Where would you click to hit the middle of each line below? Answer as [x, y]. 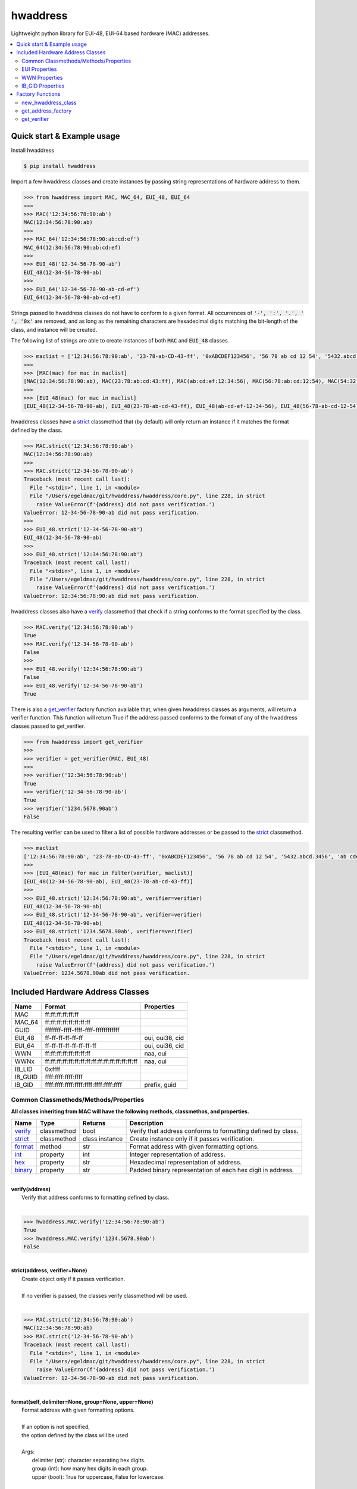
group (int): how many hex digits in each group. [90, 1469]
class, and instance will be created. [54, 329]
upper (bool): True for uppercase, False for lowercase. [98, 1476]
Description [146, 1123]
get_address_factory [47, 111]
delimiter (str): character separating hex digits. [89, 1460]
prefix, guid [160, 1085]
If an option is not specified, [56, 1427]
